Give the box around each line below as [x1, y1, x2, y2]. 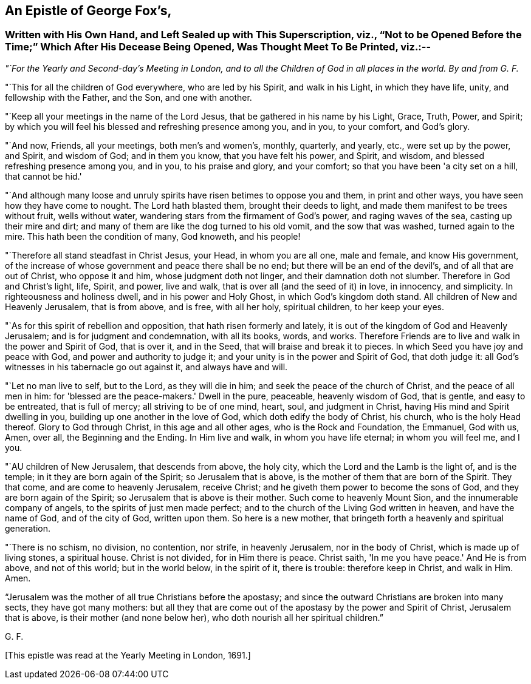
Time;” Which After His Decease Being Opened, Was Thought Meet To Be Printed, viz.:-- [5, 41, 431, 53]
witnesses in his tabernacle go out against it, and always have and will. [5, 361, 288, 372]
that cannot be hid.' [5, 171, 82, 181]
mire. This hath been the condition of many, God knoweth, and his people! [5, 231, 301, 242]
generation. [5, 523, 50, 533]
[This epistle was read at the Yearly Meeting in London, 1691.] [5, 649, 251, 660]
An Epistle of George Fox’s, [5, 3, 172, 18]
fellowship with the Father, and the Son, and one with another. [5, 92, 252, 103]
